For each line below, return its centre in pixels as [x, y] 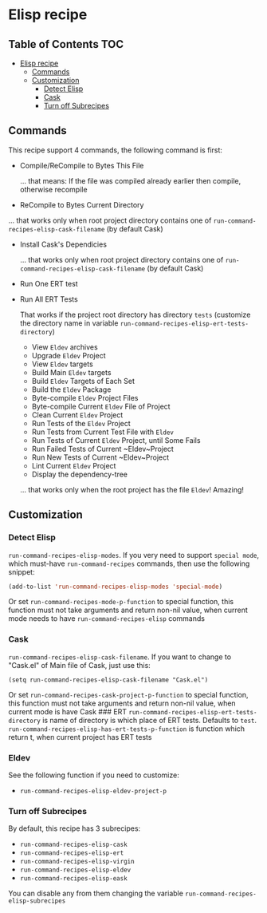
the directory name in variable [69, 323]
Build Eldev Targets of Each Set [83, 381]
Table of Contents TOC [66, 44]
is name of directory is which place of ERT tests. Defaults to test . [150, 720]
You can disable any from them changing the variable [96, 893]
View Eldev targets [62, 364]
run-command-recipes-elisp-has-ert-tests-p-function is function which [127, 729]
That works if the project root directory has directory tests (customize [135, 314]
